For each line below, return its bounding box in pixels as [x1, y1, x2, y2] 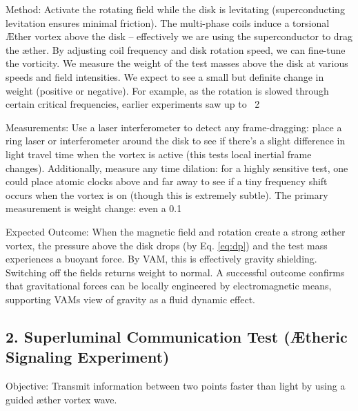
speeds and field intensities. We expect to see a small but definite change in [6, 69, 324, 84]
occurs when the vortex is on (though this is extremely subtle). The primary [6, 187, 328, 202]
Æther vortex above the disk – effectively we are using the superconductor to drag [6, 29, 353, 44]
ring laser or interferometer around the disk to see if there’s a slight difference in [6, 133, 346, 148]
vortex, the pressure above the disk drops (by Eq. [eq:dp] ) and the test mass [6, 238, 328, 252]
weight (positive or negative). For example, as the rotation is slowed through [6, 83, 329, 97]
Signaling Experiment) [6, 346, 170, 367]
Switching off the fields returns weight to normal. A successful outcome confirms [6, 265, 345, 279]
